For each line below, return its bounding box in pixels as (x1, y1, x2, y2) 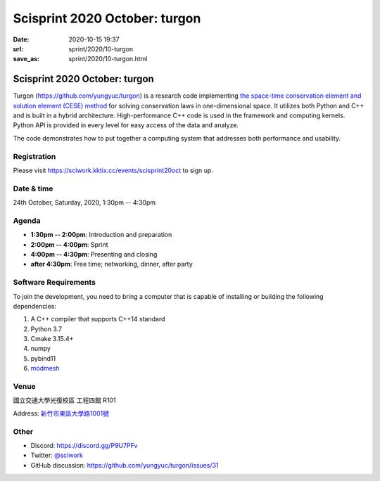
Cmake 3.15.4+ (30, 335, 74, 343)
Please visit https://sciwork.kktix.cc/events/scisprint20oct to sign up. (13, 166, 214, 174)
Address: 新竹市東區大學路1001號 (13, 409, 109, 418)
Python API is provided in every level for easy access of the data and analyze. (13, 121, 239, 129)
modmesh (30, 364, 60, 373)
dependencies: (13, 302, 56, 310)
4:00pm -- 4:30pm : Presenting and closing (30, 250, 158, 258)
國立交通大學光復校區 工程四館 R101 (13, 396, 116, 404)
